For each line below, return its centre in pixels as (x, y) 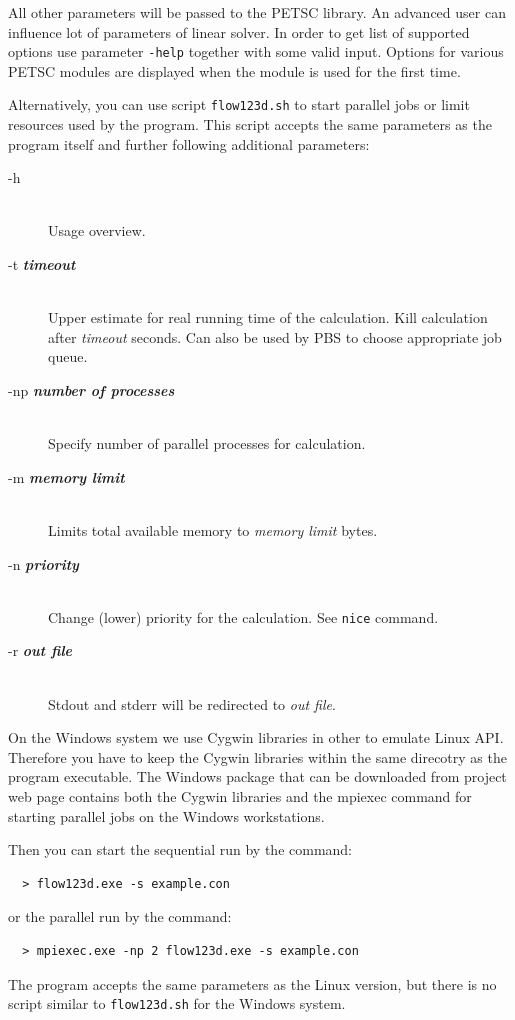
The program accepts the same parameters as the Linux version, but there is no (252, 983)
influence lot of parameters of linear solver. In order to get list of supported (239, 31)
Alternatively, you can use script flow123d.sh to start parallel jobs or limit (239, 104)
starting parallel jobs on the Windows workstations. (166, 815)
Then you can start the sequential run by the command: (180, 849)
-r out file (40, 650)
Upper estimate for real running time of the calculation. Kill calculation (268, 317)
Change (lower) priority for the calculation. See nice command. (243, 616)
